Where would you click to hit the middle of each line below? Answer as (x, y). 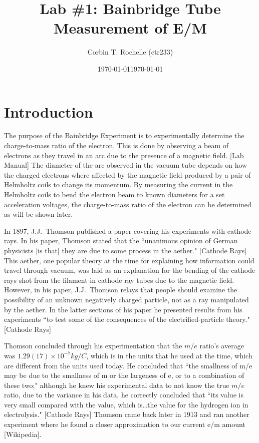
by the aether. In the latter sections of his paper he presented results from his (123, 309)
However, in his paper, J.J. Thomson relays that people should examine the (121, 290)
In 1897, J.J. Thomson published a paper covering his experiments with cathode (128, 231)
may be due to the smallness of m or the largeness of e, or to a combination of (124, 375)
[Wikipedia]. (23, 434)
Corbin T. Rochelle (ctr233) (130, 52)
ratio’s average (222, 346)
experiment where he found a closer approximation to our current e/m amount (125, 424)
